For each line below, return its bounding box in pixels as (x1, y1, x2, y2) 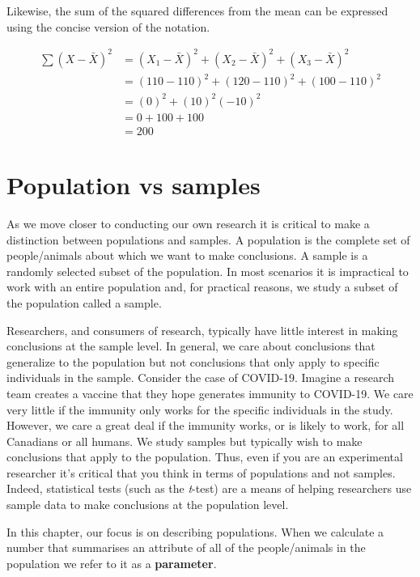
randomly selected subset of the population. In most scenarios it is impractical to (6, 262, 409, 279)
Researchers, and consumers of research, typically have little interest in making (6, 321, 398, 338)
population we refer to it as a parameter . (6, 554, 217, 571)
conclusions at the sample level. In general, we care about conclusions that (6, 337, 375, 354)
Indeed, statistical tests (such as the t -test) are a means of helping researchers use (6, 480, 412, 497)
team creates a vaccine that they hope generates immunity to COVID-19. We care (6, 384, 414, 401)
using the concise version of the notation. (6, 18, 210, 35)
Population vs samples (6, 168, 261, 202)
